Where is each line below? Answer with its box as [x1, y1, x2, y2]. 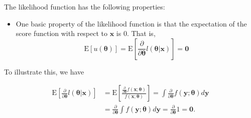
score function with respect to [16, 28, 108, 38]
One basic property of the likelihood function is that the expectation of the [16, 18, 247, 28]
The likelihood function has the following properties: [4, 1, 165, 11]
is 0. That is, [116, 28, 156, 38]
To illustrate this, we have [4, 66, 84, 76]
